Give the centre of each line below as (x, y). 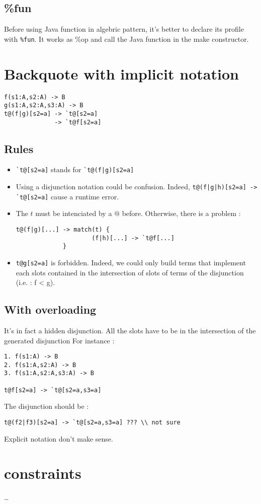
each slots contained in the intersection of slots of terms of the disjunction (130, 272)
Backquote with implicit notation (121, 73)
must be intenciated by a (74, 213)
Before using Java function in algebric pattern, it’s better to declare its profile (124, 29)
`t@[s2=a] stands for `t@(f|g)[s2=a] (75, 169)
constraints (43, 473)
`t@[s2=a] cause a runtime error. (67, 196)
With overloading (50, 309)
